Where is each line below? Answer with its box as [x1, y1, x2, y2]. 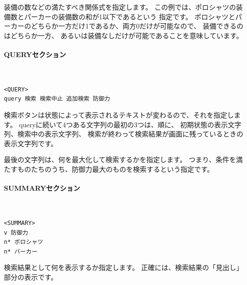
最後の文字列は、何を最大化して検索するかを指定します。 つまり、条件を [4, 154, 236, 165]
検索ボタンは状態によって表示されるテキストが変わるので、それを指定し [4, 109, 234, 120]
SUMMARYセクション [4, 183, 80, 193]
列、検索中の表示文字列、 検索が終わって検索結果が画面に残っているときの [4, 129, 244, 139]
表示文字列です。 [4, 138, 58, 148]
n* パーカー [4, 248, 38, 255]
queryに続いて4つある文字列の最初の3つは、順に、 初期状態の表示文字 [19, 119, 242, 129]
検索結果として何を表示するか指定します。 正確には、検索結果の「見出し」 [4, 262, 243, 272]
